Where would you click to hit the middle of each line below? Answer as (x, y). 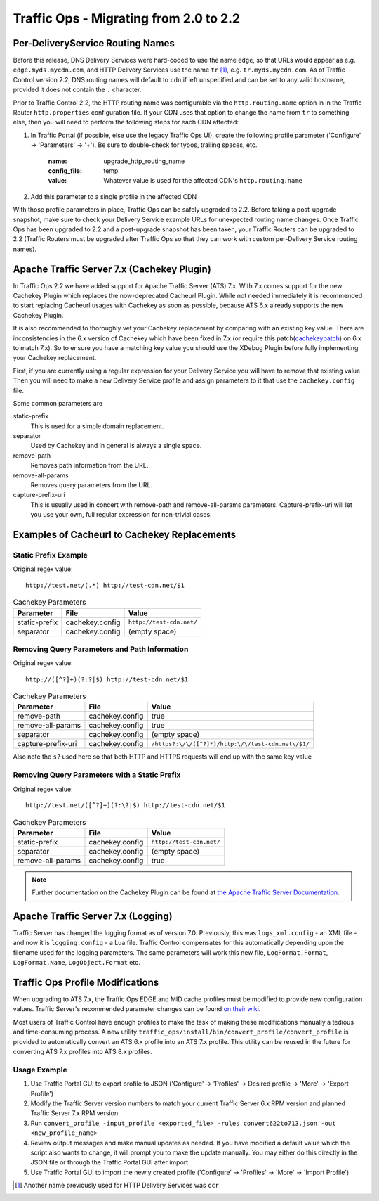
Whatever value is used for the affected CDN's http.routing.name (203, 181)
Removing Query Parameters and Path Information (101, 649)
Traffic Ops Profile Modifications (86, 982)
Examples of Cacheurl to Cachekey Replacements (125, 535)
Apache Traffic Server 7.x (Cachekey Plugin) (112, 269)
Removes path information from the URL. (89, 465)
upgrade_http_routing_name (144, 161)
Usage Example (40, 1070)
